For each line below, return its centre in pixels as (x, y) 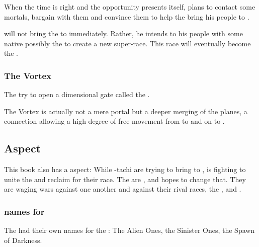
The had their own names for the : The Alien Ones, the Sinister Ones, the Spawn (129, 230)
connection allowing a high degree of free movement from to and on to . (114, 121)
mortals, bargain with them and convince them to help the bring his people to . (127, 16)
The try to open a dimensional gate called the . (77, 94)
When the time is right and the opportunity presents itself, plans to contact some (130, 7)
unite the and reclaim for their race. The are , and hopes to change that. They (125, 179)
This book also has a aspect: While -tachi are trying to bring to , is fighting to (125, 169)
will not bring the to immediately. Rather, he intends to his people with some (123, 33)
